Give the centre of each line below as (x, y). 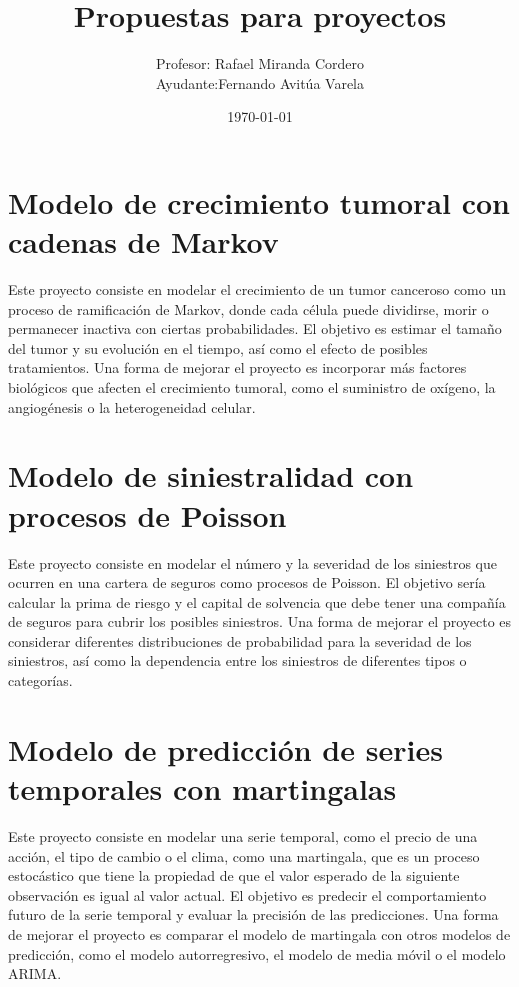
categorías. (40, 680)
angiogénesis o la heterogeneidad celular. (132, 406)
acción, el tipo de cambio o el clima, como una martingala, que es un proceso (244, 855)
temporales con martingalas (202, 788)
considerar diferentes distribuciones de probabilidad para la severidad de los (240, 640)
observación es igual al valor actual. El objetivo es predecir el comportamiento (247, 894)
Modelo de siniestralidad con (211, 475)
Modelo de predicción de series (225, 748)
